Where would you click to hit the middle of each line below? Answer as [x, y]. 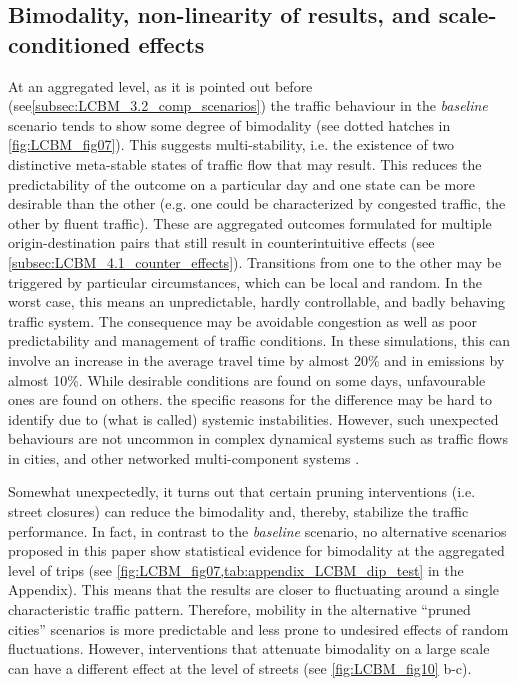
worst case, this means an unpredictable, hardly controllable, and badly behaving [257, 301]
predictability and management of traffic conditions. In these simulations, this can [259, 340]
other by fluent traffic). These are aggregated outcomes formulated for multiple [250, 222]
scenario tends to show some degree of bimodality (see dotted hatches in [229, 124]
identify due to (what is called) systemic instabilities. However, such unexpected [253, 418]
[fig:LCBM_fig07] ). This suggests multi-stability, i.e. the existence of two [231, 144]
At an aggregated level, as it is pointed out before [160, 85]
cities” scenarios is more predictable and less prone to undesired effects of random [258, 628]
